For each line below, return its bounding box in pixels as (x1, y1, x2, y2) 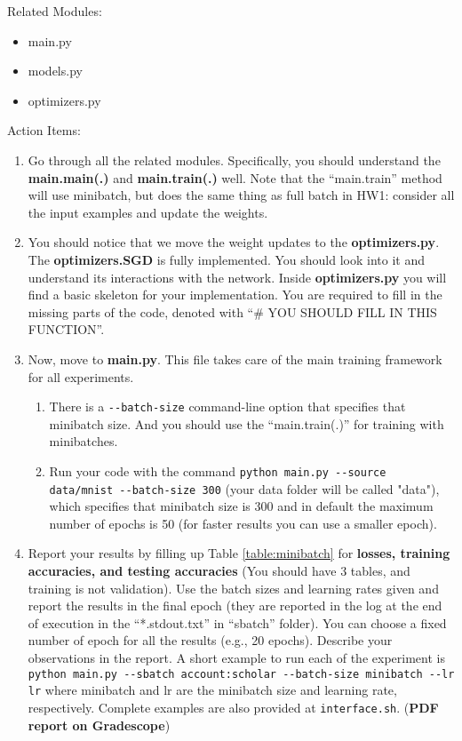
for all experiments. (28, 367, 134, 386)
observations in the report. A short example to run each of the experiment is (28, 649, 445, 666)
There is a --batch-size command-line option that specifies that (49, 397, 406, 416)
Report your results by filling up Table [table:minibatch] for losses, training (28, 544, 450, 562)
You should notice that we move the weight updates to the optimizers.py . (28, 233, 440, 251)
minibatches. (49, 432, 118, 450)
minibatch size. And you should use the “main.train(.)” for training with (49, 414, 444, 433)
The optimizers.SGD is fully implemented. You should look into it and (28, 250, 425, 268)
